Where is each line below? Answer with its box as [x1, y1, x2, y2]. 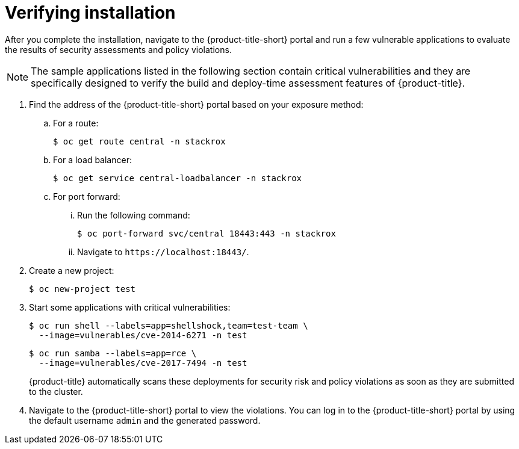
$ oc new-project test [29, 283, 136, 294]
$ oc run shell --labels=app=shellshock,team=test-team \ [29, 320, 308, 330]
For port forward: [53, 191, 120, 202]
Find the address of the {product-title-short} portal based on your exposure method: [29, 99, 364, 110]
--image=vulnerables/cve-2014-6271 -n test [39, 330, 247, 340]
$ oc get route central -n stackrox [53, 136, 226, 146]
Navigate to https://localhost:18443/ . [77, 246, 249, 257]
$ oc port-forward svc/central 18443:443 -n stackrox [77, 228, 336, 238]
